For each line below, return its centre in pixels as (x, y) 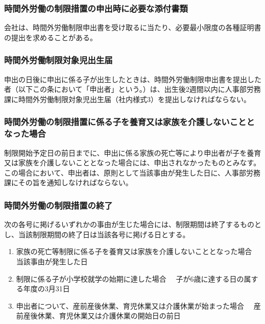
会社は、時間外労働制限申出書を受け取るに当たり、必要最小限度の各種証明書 (133, 27)
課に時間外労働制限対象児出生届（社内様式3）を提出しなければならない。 (127, 99)
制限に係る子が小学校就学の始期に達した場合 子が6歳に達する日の (130, 278)
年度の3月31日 (46, 289)
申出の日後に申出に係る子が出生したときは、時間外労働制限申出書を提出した (133, 79)
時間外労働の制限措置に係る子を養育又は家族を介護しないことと (129, 122)
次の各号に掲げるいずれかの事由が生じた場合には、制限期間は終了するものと (133, 224)
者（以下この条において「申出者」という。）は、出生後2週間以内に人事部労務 (132, 89)
